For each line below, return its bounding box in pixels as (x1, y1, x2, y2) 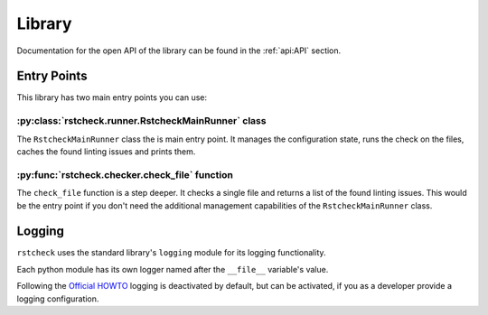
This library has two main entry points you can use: (16, 92, 208, 103)
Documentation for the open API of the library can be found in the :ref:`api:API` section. (16, 45, 342, 56)
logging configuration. (16, 293, 99, 304)
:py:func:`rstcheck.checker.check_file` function (16, 168, 234, 181)
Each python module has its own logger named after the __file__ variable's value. (16, 264, 329, 274)
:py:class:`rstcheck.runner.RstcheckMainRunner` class (16, 115, 267, 127)
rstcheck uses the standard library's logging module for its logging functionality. (16, 247, 326, 258)
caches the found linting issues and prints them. (16, 145, 196, 157)
